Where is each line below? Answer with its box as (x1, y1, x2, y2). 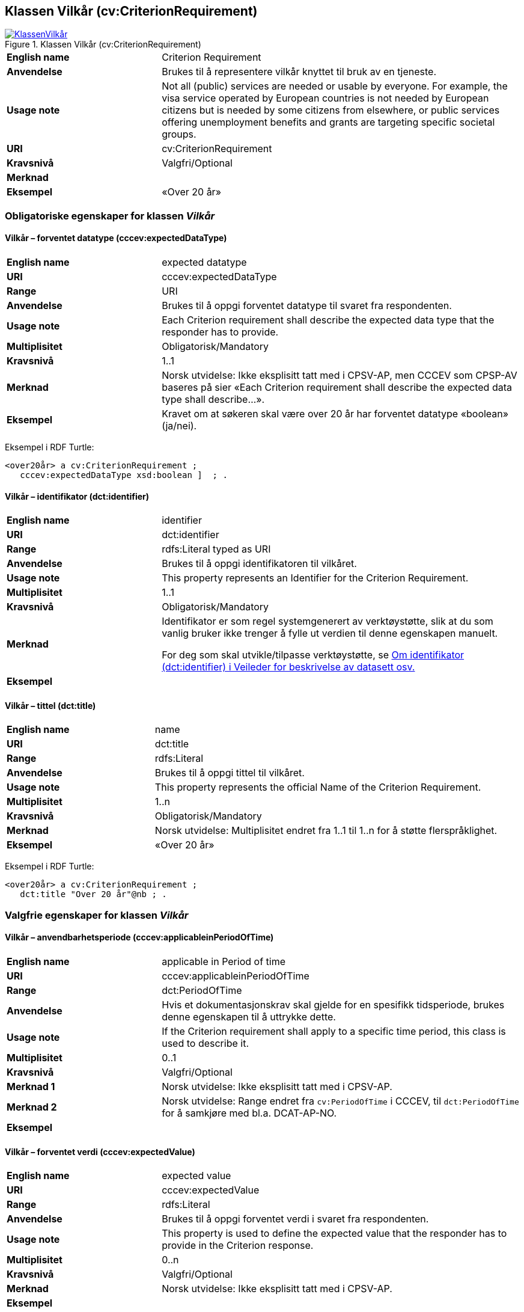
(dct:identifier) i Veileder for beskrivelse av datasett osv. (162, 661, 415, 673)
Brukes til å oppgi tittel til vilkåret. (154, 767, 305, 779)
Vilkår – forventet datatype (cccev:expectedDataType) (5, 233, 227, 244)
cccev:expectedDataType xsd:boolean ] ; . (20, 470, 228, 480)
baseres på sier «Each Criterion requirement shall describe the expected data (162, 381, 512, 394)
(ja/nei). (162, 420, 197, 432)
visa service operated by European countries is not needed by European (162, 92, 489, 105)
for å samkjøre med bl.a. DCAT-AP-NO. (162, 1107, 337, 1120)
